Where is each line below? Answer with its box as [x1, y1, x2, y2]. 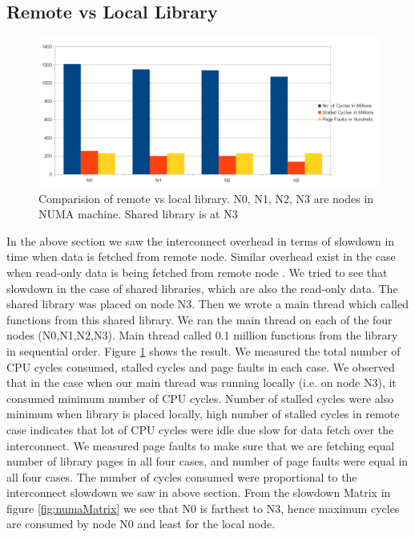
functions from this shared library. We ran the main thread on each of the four [6, 311, 393, 327]
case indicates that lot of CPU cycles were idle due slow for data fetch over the [6, 421, 394, 437]
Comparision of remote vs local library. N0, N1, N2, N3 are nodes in [38, 189, 374, 206]
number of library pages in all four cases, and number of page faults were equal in [6, 453, 409, 470]
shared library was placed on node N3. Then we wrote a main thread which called [6, 295, 409, 312]
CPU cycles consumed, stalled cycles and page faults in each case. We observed [6, 358, 395, 375]
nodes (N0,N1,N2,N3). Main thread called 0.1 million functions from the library [6, 327, 398, 344]
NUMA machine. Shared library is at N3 [38, 205, 238, 222]
